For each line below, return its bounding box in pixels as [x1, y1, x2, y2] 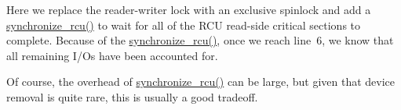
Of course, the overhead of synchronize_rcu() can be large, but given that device [6, 73, 396, 90]
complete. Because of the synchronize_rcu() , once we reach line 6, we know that [6, 32, 394, 48]
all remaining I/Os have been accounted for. [6, 47, 218, 63]
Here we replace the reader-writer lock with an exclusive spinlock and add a [6, 2, 371, 17]
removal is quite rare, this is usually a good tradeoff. [6, 88, 258, 105]
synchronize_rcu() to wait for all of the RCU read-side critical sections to [6, 16, 360, 33]
